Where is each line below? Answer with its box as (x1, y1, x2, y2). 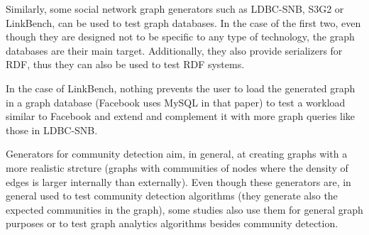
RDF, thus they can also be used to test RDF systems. (6, 57, 245, 72)
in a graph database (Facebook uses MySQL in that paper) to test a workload (6, 94, 346, 109)
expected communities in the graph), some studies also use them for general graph (6, 202, 363, 217)
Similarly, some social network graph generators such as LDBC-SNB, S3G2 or (6, 1, 344, 16)
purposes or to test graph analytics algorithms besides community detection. (6, 216, 338, 231)
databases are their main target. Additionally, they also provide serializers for (6, 43, 343, 58)
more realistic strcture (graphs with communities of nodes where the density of (6, 160, 348, 175)
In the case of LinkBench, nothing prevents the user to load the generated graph (6, 80, 356, 95)
